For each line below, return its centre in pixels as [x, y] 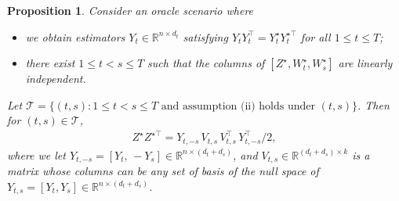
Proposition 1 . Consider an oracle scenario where [131, 10]
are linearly [365, 63]
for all [316, 36]
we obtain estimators [75, 36]
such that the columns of [206, 63]
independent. [56, 79]
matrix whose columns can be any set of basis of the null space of [163, 171]
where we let [36, 154]
